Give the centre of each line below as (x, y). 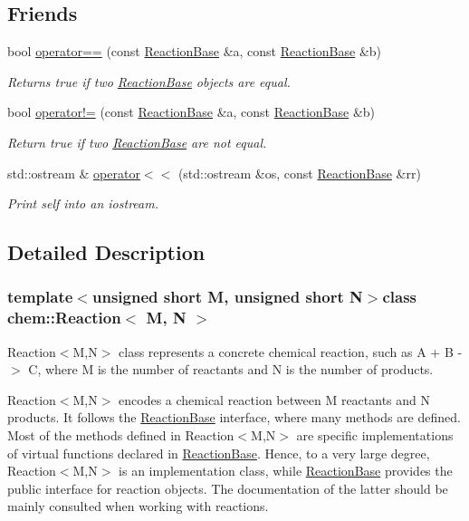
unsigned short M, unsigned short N (227, 297)
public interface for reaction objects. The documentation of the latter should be (228, 488)
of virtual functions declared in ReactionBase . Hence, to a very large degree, (219, 453)
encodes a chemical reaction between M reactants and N (275, 399)
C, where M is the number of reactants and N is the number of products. (231, 369)
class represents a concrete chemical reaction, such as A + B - (291, 351)
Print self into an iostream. (83, 203)
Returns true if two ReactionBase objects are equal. (149, 81)
